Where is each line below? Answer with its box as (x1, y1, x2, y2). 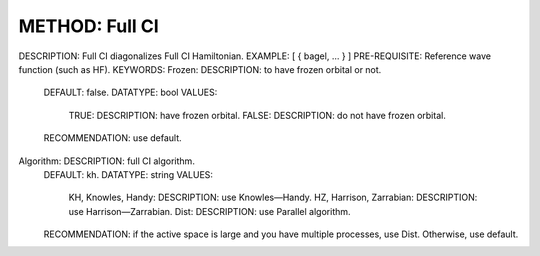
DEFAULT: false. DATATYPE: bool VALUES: (43, 86, 218, 99)
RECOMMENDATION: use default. (43, 132, 182, 144)
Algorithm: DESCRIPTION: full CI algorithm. (18, 155, 195, 167)
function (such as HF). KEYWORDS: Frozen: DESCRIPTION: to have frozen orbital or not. (18, 63, 382, 75)
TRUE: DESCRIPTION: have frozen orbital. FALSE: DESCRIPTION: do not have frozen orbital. (68, 109, 447, 121)
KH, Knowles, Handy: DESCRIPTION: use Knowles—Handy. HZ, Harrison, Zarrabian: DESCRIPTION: (68, 191, 478, 204)
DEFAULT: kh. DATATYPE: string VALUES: (43, 168, 214, 180)
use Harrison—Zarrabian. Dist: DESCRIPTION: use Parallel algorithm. (68, 205, 351, 217)
